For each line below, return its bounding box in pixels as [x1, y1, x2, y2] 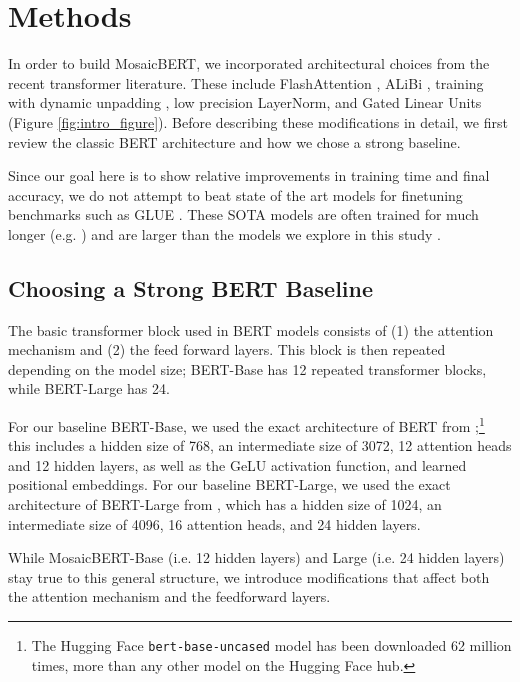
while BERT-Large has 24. [8, 378, 170, 399]
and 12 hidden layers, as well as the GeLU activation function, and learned [8, 454, 467, 475]
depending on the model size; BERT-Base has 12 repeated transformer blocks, [8, 358, 487, 379]
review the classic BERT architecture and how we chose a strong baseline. [8, 131, 461, 152]
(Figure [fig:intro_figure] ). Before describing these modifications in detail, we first [8, 111, 508, 132]
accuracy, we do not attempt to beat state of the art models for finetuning [8, 184, 463, 205]
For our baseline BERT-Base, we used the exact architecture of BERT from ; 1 [8, 413, 485, 436]
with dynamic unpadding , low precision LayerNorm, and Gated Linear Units [8, 92, 482, 113]
